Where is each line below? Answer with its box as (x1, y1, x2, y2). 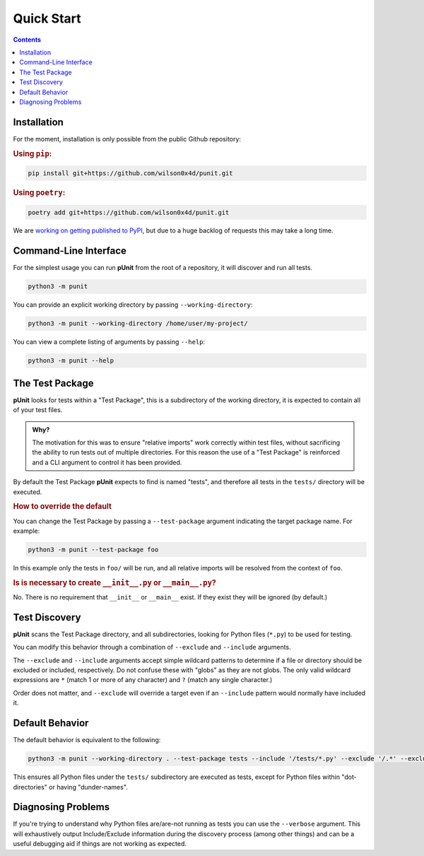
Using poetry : (13, 188, 66, 198)
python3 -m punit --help (28, 357, 114, 365)
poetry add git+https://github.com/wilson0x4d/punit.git (28, 209, 230, 216)
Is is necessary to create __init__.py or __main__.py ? (13, 577, 217, 587)
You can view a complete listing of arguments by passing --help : (13, 338, 205, 346)
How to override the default (13, 502, 112, 512)
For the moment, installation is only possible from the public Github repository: (13, 134, 242, 143)
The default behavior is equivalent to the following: (13, 736, 161, 744)
